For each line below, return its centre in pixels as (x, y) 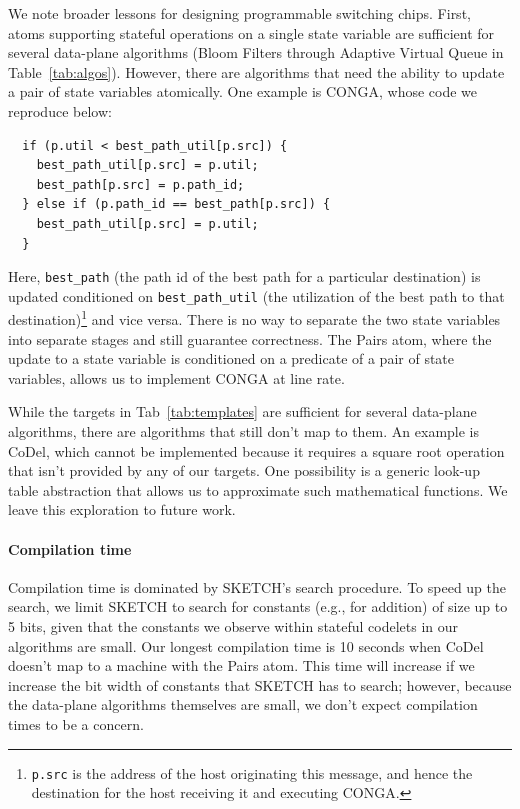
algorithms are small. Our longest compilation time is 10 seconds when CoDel (246, 645)
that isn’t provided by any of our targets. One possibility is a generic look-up (244, 470)
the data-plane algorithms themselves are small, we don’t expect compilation (243, 704)
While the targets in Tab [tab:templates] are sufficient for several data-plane (242, 411)
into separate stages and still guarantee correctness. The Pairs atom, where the (250, 338)
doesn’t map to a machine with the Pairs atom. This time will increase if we (241, 665)
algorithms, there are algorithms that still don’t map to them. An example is (244, 431)
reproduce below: (60, 110)
